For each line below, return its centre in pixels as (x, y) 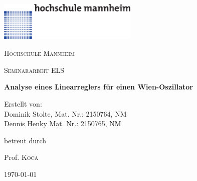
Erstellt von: (23, 104)
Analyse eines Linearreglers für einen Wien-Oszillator (98, 87)
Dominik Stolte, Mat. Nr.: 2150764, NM (65, 113)
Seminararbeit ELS (34, 70)
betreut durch (25, 140)
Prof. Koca (21, 157)
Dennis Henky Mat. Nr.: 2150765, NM (63, 123)
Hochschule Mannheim (39, 53)
